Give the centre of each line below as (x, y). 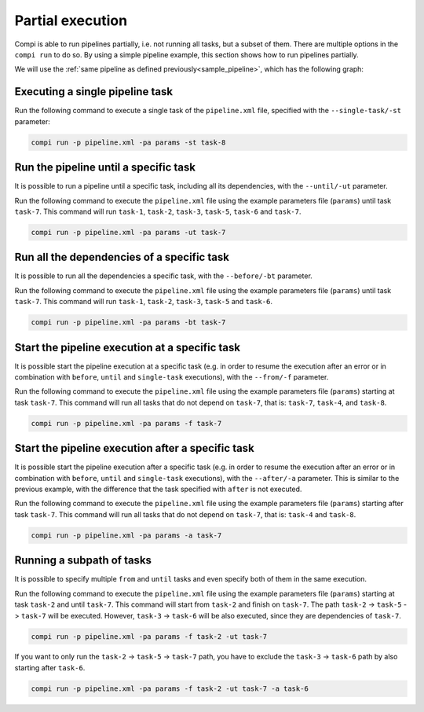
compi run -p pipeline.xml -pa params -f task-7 (126, 423)
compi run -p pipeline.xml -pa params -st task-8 (128, 142)
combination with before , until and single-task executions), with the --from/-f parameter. (172, 377)
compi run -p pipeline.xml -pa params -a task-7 (126, 535)
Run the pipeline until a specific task (105, 168)
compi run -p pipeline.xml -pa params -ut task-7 (128, 232)
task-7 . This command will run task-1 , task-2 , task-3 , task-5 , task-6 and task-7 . (158, 211)
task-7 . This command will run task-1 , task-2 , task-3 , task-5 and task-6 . (143, 302)
